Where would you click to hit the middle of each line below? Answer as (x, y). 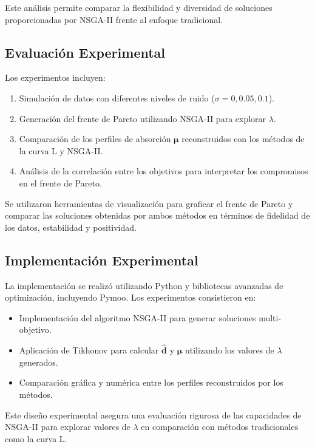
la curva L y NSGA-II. (61, 150)
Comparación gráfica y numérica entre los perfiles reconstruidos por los (151, 382)
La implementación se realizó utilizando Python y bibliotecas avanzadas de (144, 285)
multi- (270, 317)
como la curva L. (36, 438)
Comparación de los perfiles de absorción (95, 139)
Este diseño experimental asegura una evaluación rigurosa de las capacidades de (153, 415)
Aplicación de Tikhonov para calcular (89, 350)
